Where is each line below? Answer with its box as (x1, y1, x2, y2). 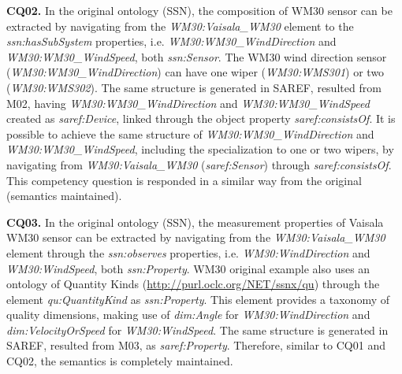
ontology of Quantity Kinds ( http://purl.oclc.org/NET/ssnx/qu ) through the (6, 276, 380, 292)
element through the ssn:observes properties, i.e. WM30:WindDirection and (6, 244, 370, 261)
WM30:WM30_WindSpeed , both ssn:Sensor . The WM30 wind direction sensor (6, 48, 387, 65)
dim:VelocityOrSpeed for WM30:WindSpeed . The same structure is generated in (6, 321, 389, 338)
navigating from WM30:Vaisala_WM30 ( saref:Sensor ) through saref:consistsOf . (6, 156, 392, 172)
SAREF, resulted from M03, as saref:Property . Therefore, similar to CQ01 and (6, 337, 385, 354)
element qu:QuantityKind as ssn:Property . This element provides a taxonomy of (6, 291, 390, 307)
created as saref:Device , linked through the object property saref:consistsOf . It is (6, 110, 396, 127)
